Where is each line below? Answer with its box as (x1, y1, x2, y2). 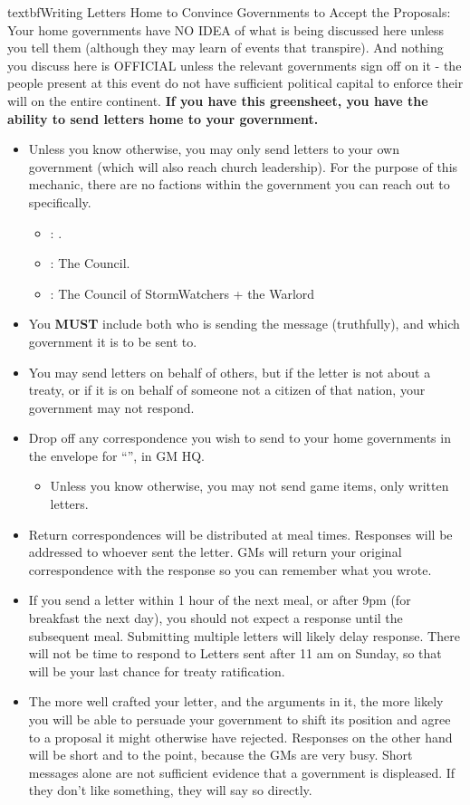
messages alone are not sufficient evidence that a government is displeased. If (28, 762, 456, 781)
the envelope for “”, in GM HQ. (28, 446, 205, 465)
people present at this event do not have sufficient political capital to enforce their (7, 73, 464, 92)
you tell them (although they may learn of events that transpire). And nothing (7, 38, 444, 57)
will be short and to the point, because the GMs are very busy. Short (28, 745, 413, 764)
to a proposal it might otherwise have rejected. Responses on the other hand (28, 727, 453, 746)
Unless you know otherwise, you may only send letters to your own (28, 139, 399, 158)
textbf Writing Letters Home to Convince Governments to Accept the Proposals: (7, 3, 451, 21)
